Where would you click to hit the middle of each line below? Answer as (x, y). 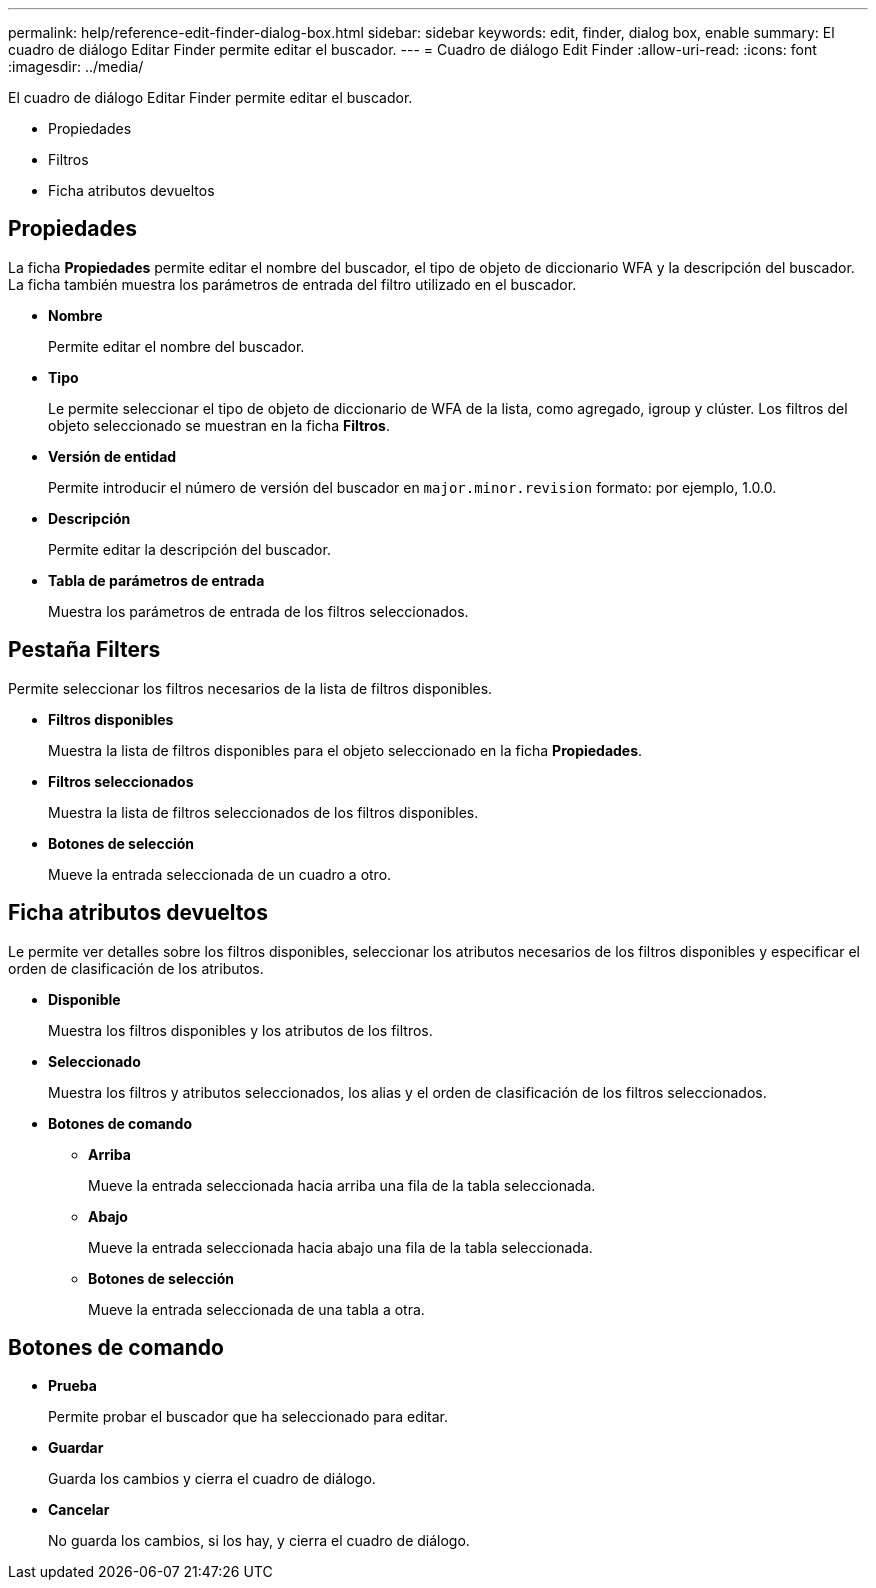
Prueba (72, 1386)
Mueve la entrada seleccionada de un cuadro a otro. (220, 874)
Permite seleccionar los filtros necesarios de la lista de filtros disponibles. (250, 688)
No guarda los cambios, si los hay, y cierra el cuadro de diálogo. (259, 1541)
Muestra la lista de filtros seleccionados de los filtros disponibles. (263, 812)
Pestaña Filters (84, 650)
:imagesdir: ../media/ (76, 66)
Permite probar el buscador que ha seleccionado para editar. (248, 1417)
